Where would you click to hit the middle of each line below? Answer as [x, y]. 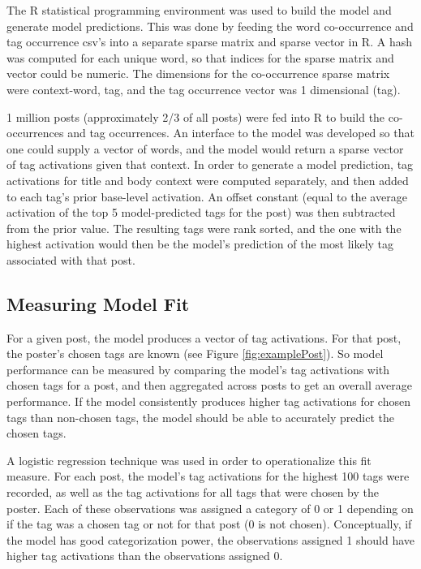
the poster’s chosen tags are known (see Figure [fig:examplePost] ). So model [195, 353]
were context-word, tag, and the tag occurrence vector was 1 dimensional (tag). [204, 89]
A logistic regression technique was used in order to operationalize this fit [189, 460]
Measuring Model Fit [98, 303]
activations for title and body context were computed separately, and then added [208, 180]
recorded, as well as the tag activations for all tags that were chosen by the [193, 492]
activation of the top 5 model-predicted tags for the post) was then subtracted [201, 212]
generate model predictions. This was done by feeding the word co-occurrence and [210, 26]
